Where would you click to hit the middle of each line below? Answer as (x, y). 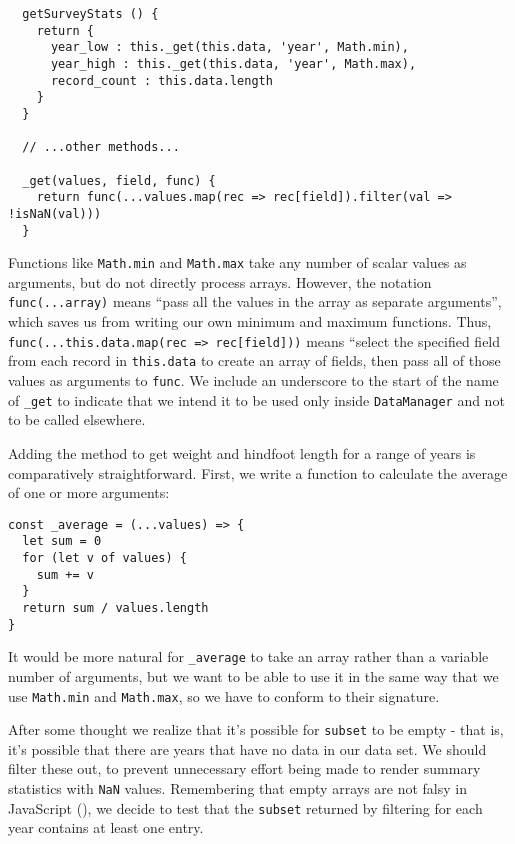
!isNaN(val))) (55, 213)
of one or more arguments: (89, 492)
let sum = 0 (62, 541)
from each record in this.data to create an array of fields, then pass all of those (254, 360)
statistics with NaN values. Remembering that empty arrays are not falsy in (237, 788)
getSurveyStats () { (90, 14)
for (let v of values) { (104, 558)
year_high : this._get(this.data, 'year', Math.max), (233, 63)
